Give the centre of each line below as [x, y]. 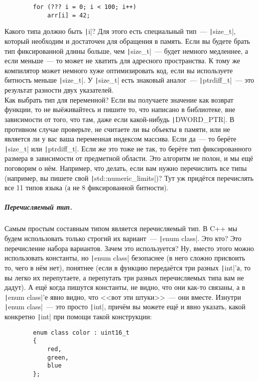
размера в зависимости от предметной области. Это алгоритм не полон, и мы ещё [129, 158]
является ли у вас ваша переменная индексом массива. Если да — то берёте [121, 139]
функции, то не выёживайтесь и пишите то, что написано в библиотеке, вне [120, 109]
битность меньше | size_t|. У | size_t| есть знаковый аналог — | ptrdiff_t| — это [129, 80]
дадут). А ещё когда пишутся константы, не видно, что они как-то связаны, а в [125, 287]
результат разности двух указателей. [59, 90]
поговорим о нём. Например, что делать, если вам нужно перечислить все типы [126, 168]
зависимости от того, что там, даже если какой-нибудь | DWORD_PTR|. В [120, 119]
